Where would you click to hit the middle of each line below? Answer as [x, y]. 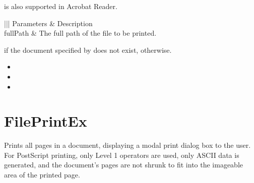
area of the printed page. [42, 175]
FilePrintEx [46, 121]
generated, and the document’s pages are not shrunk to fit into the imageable [124, 165]
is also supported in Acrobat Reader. [61, 6]
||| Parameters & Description [48, 23]
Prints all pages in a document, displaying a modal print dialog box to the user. [128, 145]
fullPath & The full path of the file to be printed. [80, 33]
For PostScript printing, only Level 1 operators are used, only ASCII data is [122, 155]
